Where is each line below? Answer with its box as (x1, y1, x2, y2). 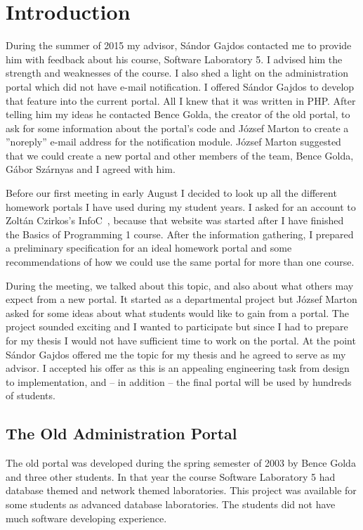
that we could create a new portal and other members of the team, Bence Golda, (6, 148, 354, 162)
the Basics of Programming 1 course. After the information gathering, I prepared (6, 226, 354, 241)
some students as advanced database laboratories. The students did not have (6, 496, 336, 511)
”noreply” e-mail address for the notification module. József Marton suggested (6, 134, 341, 149)
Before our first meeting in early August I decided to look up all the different (6, 186, 337, 200)
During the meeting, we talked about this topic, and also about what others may (6, 278, 354, 292)
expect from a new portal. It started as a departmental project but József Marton (6, 292, 357, 306)
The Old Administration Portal (6, 422, 237, 444)
